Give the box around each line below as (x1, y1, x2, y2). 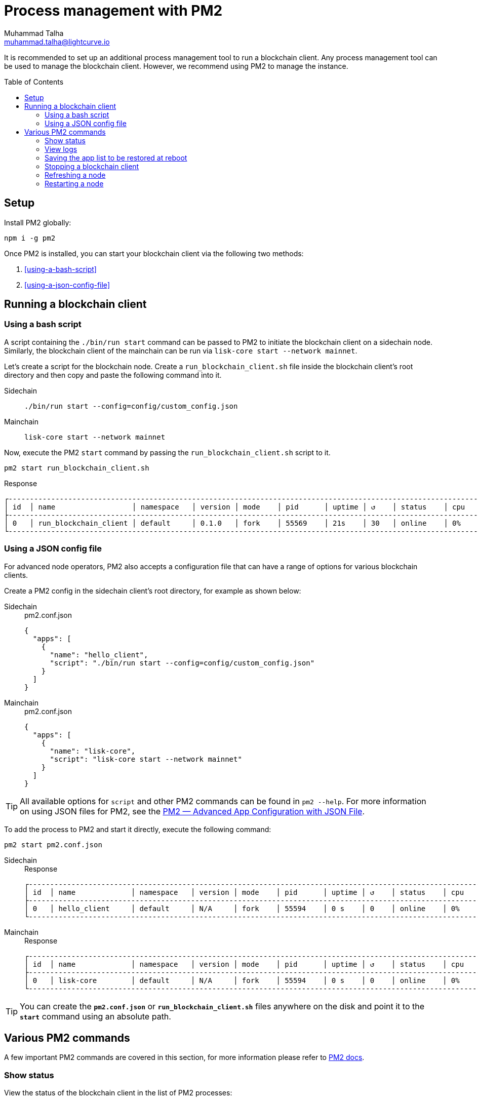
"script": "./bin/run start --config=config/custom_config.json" (50, 658, 315, 667)
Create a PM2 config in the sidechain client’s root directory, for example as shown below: (4, 586, 301, 595)
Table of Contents (4, 77, 64, 86)
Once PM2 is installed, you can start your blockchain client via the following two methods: (4, 249, 304, 258)
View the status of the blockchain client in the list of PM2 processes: (4, 1088, 232, 1097)
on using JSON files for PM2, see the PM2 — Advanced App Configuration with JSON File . (20, 806, 365, 816)
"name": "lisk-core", (50, 746, 136, 755)
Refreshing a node (45, 170, 106, 179)
